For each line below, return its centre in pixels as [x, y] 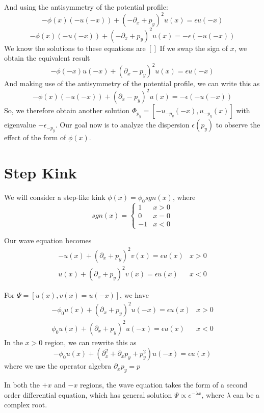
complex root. [26, 405]
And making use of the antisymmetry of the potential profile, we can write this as [132, 83]
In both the [22, 385]
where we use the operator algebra [58, 366]
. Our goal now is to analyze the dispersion [122, 125]
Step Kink [41, 173]
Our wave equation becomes [48, 240]
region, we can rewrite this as [90, 342]
